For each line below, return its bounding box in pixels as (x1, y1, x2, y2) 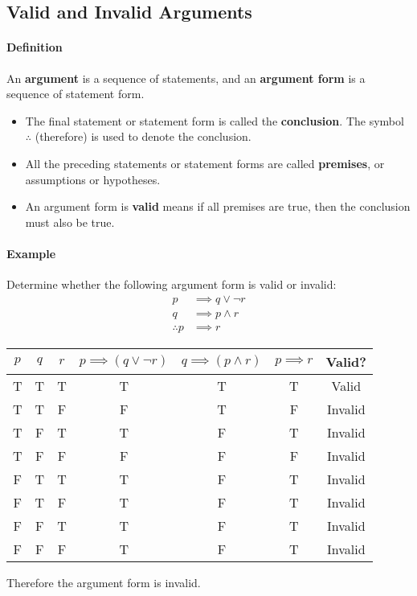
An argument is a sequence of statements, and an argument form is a (6, 69, 366, 86)
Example (6, 245, 56, 261)
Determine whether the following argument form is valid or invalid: (6, 276, 337, 293)
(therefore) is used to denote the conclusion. (35, 128, 251, 145)
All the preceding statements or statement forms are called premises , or (25, 154, 385, 171)
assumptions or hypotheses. (25, 171, 161, 187)
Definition (6, 39, 63, 55)
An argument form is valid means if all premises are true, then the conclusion (25, 198, 411, 215)
